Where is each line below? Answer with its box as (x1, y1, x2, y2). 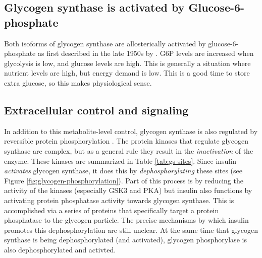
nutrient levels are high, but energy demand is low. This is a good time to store (4, 68, 250, 78)
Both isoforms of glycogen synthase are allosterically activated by (4, 38, 206, 48)
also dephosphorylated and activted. (4, 244, 116, 254)
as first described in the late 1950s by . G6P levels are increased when (37, 48, 254, 58)
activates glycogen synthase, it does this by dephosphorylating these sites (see (4, 165, 243, 176)
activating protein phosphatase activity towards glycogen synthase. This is (4, 195, 234, 205)
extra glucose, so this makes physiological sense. (4, 77, 152, 88)
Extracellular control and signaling (4, 102, 189, 117)
